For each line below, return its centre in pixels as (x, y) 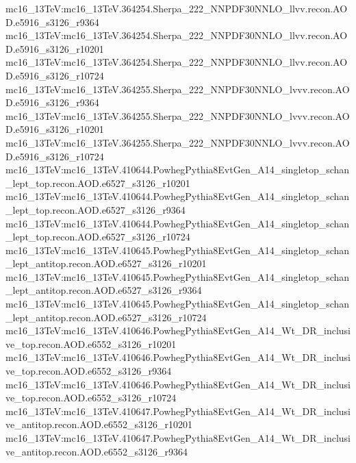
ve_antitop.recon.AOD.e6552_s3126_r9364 (97, 451)
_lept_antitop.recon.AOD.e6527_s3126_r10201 (106, 263)
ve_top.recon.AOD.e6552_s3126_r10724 (91, 398)
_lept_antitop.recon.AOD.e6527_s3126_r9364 (104, 290)
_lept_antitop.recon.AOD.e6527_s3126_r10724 (106, 317)
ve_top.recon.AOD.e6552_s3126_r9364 (89, 371)
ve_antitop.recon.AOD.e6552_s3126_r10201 (99, 424)
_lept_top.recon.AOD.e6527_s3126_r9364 (96, 209)
